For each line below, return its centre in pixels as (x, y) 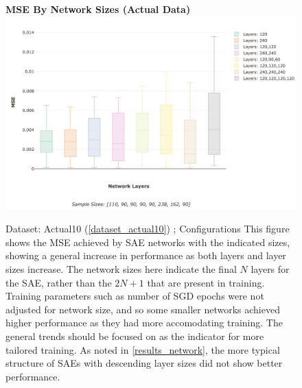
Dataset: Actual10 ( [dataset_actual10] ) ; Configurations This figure (148, 229)
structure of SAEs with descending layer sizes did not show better (144, 363)
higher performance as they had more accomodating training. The (144, 323)
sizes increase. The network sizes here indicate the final (121, 268)
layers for (270, 268)
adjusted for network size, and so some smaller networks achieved (143, 309)
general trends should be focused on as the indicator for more (135, 336)
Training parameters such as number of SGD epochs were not (135, 296)
